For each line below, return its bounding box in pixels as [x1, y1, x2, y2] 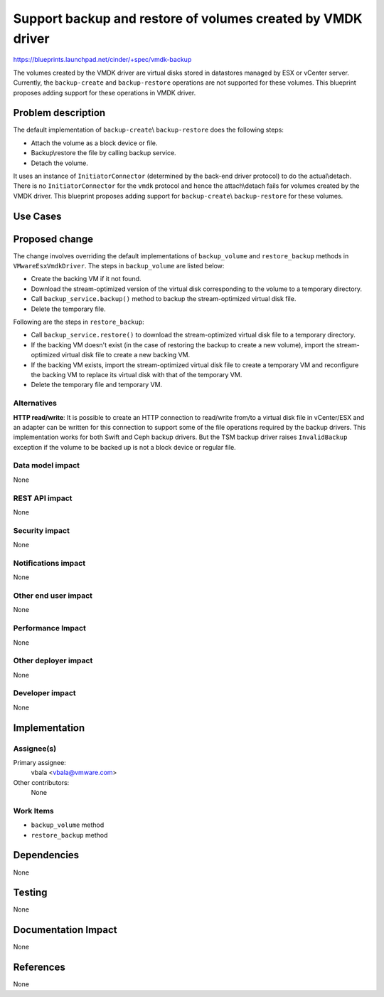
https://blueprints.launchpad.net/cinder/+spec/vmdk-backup [13, 56, 192, 64]
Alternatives [13, 399, 57, 408]
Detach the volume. [31, 159, 89, 167]
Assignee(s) [13, 744, 57, 754]
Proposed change [13, 233, 94, 245]
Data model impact [13, 460, 80, 470]
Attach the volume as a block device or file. [31, 139, 158, 147]
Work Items [13, 806, 54, 816]
